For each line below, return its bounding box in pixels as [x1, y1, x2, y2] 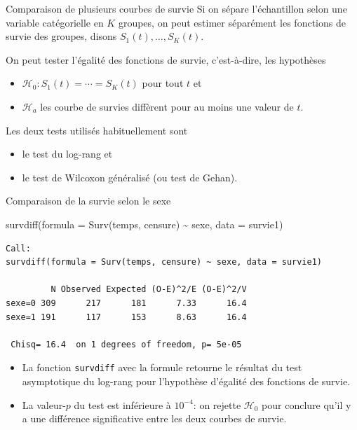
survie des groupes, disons [6, 29, 117, 43]
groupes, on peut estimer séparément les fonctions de [118, 15, 346, 29]
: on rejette [193, 397, 241, 412]
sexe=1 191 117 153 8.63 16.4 [6, 312, 247, 322]
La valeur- [22, 397, 66, 412]
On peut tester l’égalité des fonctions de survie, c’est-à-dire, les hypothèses [6, 52, 326, 67]
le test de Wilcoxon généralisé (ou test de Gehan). [22, 169, 238, 184]
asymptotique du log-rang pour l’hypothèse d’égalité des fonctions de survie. [22, 373, 351, 388]
